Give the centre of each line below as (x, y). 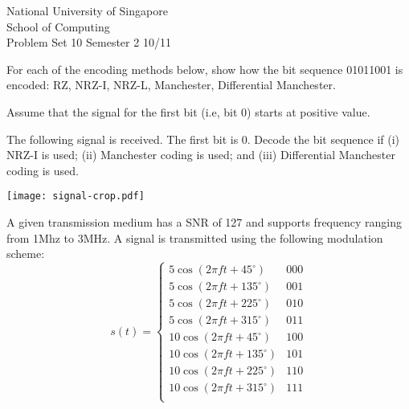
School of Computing (58, 26)
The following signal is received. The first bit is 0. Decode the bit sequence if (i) (203, 139)
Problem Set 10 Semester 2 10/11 (89, 42)
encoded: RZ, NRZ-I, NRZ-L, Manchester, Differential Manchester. (171, 85)
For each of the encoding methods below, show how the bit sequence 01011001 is (205, 69)
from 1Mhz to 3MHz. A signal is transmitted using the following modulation (195, 237)
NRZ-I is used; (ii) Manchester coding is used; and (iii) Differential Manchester (201, 155)
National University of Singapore (87, 10)
